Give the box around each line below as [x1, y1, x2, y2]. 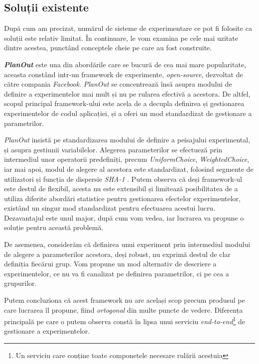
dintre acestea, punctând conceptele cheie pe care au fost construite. [4, 42, 212, 53]
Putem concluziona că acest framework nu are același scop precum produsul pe [4, 295, 245, 305]
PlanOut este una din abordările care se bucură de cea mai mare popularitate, [4, 59, 246, 69]
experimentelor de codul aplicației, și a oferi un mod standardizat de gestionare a [4, 108, 252, 118]
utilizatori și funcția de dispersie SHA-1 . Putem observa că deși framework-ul [4, 173, 242, 184]
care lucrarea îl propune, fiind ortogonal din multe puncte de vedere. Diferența [4, 304, 243, 315]
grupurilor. [4, 278, 37, 288]
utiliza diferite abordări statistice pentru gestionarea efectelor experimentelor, [4, 193, 241, 203]
